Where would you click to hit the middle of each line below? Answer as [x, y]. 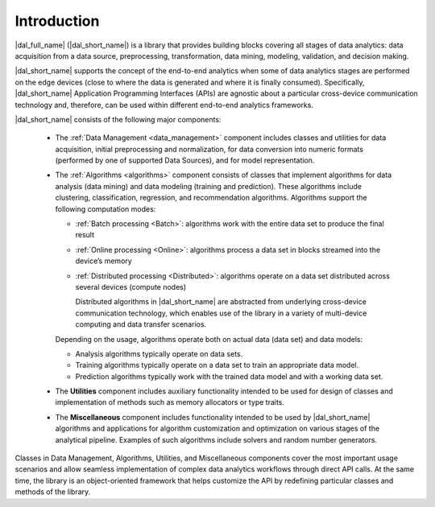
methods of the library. [53, 492]
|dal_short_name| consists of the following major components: [118, 119]
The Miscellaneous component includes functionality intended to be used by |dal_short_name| [213, 417]
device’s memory [104, 261]
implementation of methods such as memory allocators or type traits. [170, 402]
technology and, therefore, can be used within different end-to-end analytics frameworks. [164, 105]
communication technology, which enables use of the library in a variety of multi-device [221, 313]
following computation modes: [106, 208]
